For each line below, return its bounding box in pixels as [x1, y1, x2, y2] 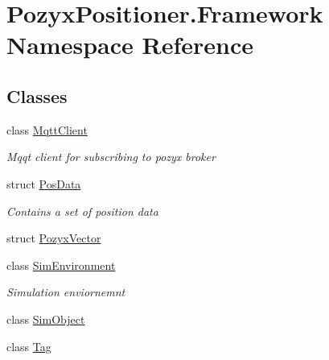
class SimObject [6, 310, 85, 327]
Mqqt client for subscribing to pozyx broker [6, 148, 216, 165]
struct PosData [6, 175, 81, 192]
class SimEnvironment [6, 256, 116, 273]
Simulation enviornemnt [6, 283, 125, 300]
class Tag [6, 337, 51, 354]
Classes [6, 83, 68, 108]
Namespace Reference [6, 28, 253, 61]
